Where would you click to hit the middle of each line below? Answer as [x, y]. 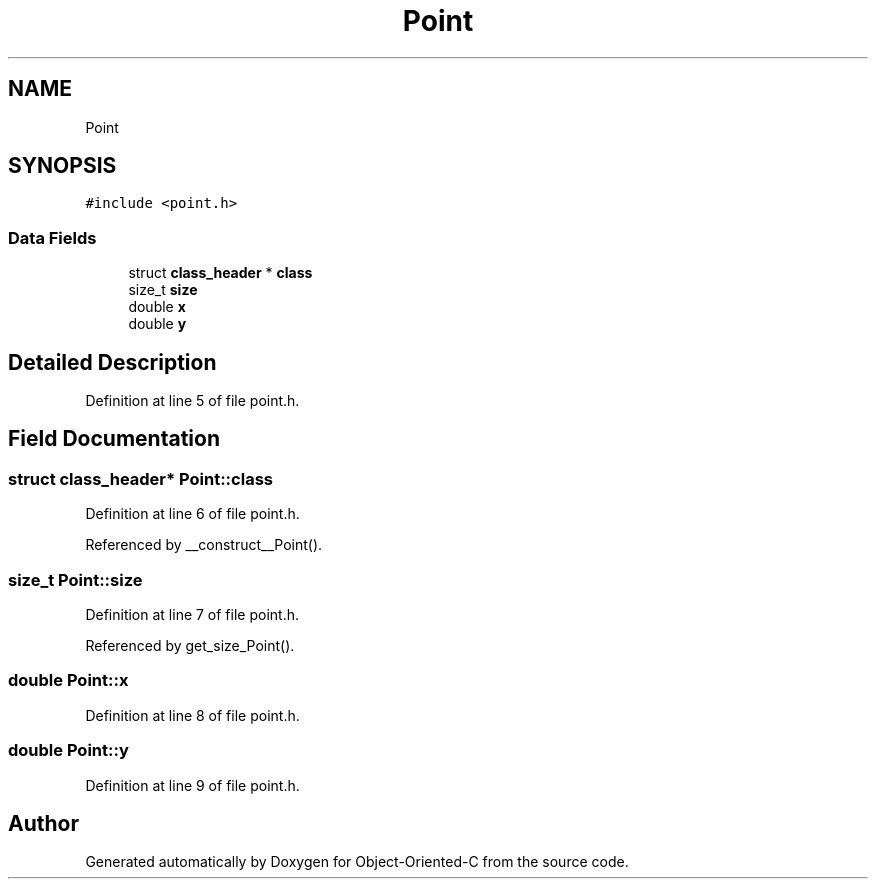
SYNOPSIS [62, 166]
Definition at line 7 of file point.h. [192, 614]
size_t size [163, 290]
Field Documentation [114, 439]
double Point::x [68, 680]
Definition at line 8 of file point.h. [192, 715]
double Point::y [68, 750]
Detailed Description [112, 362]
